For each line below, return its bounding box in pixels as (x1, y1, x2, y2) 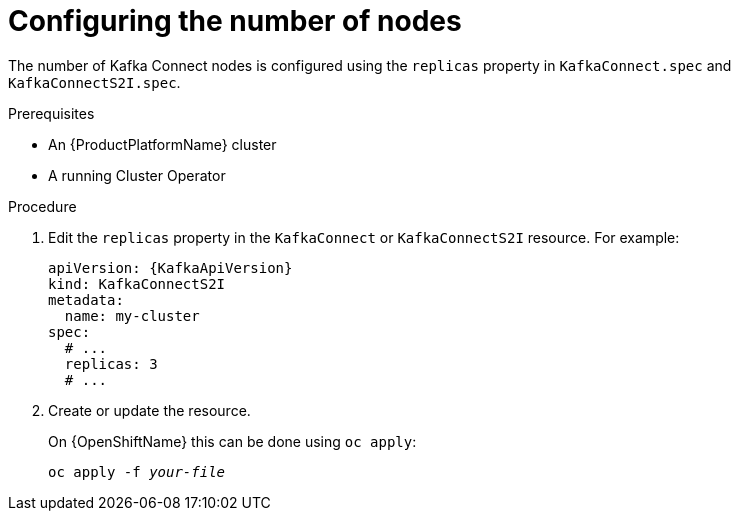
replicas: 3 (64, 355, 158, 372)
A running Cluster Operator (48, 166, 226, 184)
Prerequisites (8, 104, 95, 122)
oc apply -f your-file (48, 463, 226, 480)
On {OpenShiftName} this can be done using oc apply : (48, 432, 417, 450)
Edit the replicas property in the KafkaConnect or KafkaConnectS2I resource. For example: (48, 228, 680, 246)
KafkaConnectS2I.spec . (8, 73, 181, 91)
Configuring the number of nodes (8, 4, 462, 38)
